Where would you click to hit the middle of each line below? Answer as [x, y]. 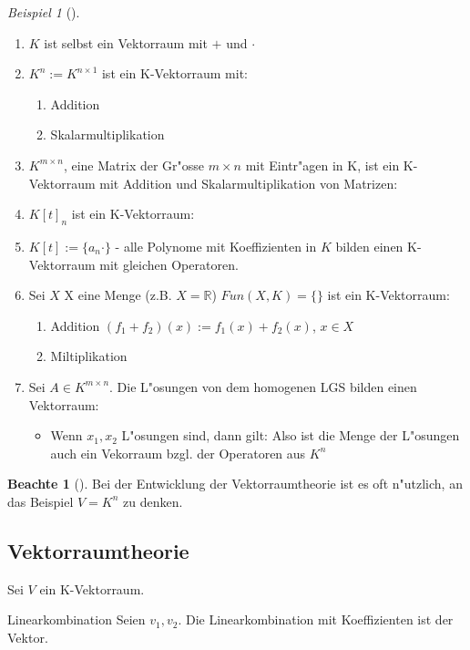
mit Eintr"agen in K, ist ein [322, 165]
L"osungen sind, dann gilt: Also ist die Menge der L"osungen [291, 435]
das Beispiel [41, 501]
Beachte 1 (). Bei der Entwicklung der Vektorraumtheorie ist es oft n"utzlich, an [235, 484]
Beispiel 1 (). [44, 12]
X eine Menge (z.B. [118, 295]
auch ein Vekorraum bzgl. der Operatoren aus [178, 453]
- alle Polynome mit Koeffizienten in [216, 246]
